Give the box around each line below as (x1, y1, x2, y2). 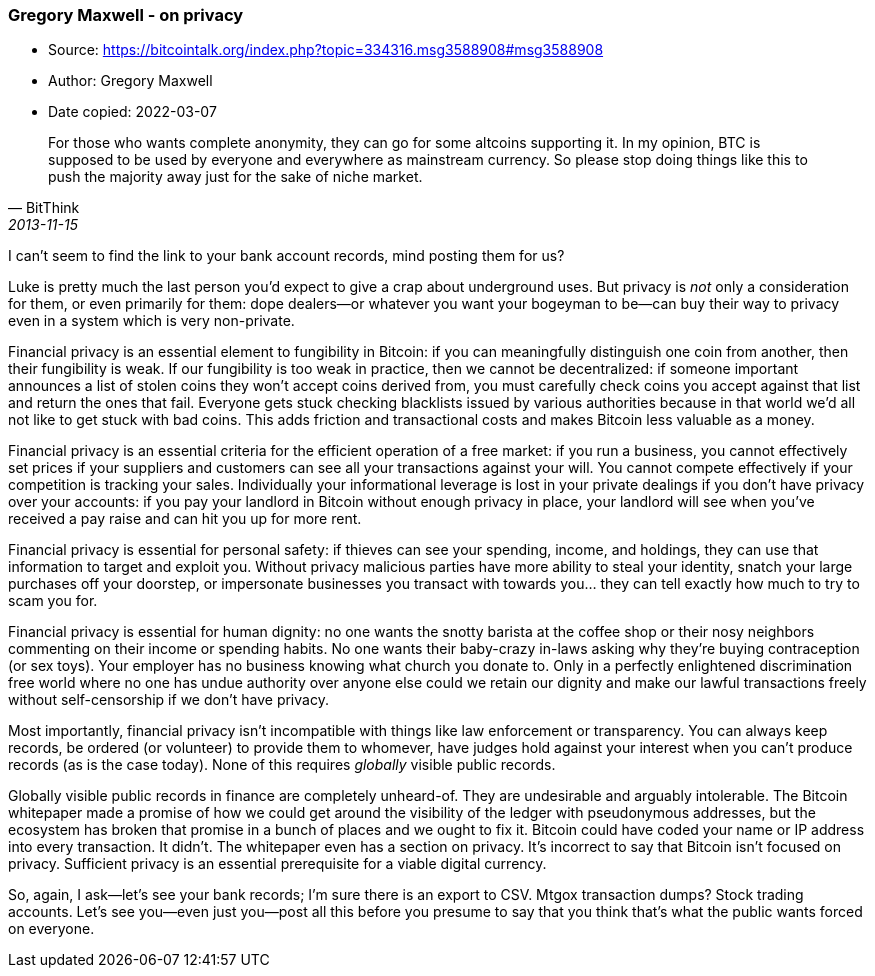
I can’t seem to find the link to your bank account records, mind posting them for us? (8, 247, 565, 265)
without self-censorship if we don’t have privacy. (8, 691, 329, 709)
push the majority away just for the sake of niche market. (48, 168, 423, 186)
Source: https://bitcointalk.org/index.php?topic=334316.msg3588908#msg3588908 (48, 41, 604, 59)
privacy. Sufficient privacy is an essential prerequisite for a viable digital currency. (8, 855, 547, 873)
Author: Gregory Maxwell (48, 72, 213, 90)
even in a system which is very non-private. (8, 312, 295, 330)
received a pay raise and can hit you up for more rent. (8, 510, 362, 528)
